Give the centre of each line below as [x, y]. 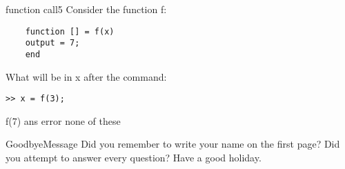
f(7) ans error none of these [63, 120]
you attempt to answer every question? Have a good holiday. [134, 157]
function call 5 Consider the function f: [86, 9]
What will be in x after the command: [86, 76]
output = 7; [52, 43]
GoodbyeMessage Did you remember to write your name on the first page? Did [173, 144]
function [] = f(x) [70, 31]
